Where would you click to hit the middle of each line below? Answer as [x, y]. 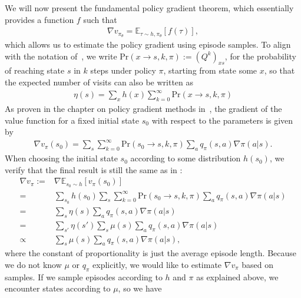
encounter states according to [58, 288]
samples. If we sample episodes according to [84, 277]
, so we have [140, 288]
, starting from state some [210, 70]
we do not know [33, 264]
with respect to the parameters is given [222, 120]
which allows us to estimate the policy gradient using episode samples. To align [148, 44]
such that [100, 19]
